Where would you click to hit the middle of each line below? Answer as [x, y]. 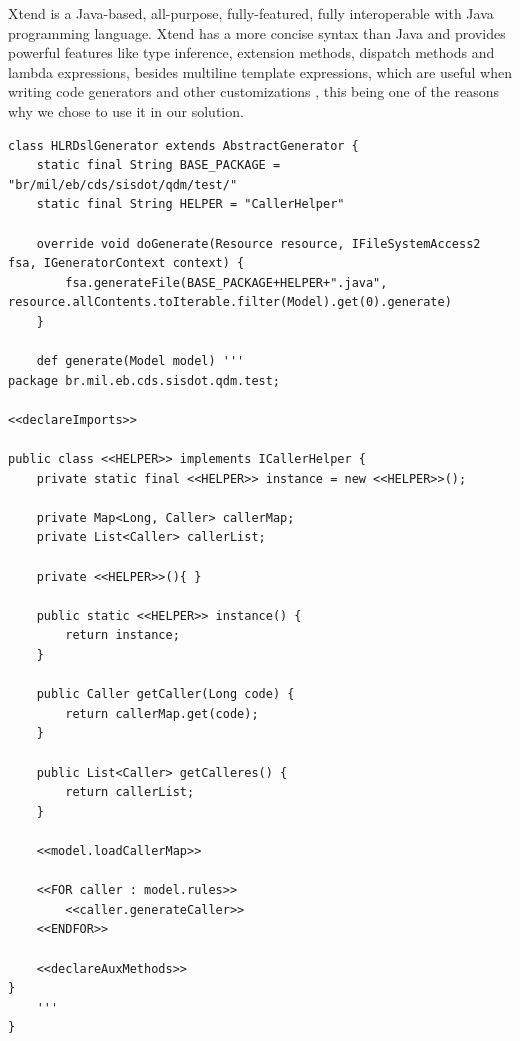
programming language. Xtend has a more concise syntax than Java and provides [257, 32]
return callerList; [130, 792]
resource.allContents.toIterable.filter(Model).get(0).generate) [230, 302]
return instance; [122, 635]
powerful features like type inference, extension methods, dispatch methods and [251, 52]
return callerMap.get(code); [162, 713]
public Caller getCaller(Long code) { [165, 694]
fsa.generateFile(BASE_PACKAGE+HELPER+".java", [226, 282]
